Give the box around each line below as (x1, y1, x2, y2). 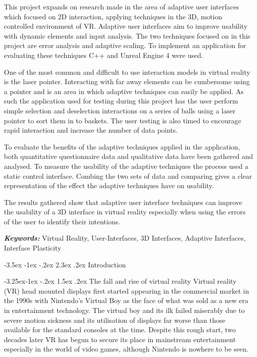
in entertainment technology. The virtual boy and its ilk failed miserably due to (4, 305, 245, 315)
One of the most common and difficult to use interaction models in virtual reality (4, 66, 251, 77)
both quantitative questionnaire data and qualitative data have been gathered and (4, 151, 253, 161)
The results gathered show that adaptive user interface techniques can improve (4, 197, 242, 207)
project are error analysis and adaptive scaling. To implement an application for (4, 40, 246, 51)
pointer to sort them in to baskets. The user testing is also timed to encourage (4, 115, 241, 125)
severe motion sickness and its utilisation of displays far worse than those (4, 314, 225, 325)
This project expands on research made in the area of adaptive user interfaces (4, 1, 239, 11)
